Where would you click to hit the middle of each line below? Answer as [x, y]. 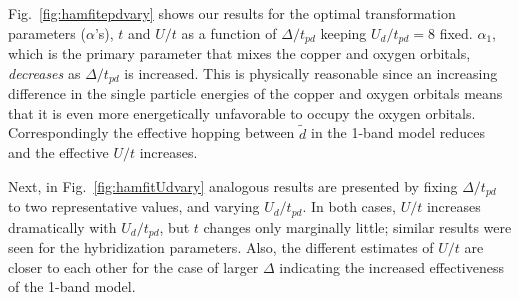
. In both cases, [349, 206]
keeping [343, 32]
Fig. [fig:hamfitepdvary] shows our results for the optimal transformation [232, 13]
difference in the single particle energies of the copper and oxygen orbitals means [255, 93]
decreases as [44, 72]
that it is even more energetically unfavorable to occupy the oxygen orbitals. [242, 112]
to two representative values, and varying [134, 206]
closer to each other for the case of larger [133, 266]
